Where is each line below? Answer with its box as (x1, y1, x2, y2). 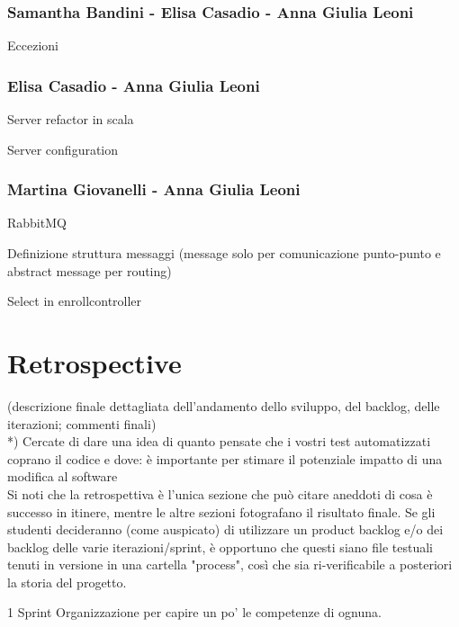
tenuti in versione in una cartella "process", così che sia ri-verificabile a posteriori (7, 555, 453, 574)
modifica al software (7, 467, 118, 486)
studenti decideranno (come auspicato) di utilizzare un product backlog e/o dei (7, 520, 444, 539)
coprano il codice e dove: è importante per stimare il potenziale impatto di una (7, 449, 443, 468)
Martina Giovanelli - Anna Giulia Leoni (7, 178, 301, 201)
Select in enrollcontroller (7, 291, 142, 310)
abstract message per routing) (7, 261, 172, 280)
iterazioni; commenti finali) (7, 414, 157, 433)
